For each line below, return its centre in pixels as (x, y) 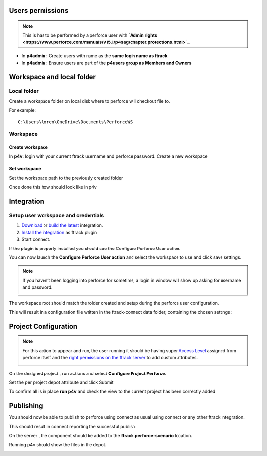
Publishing (26, 406)
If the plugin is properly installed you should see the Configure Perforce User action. (95, 248)
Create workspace (28, 147)
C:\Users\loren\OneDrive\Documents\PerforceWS (75, 122)
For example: (22, 110)
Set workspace (25, 169)
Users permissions (39, 11)
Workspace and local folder (53, 77)
